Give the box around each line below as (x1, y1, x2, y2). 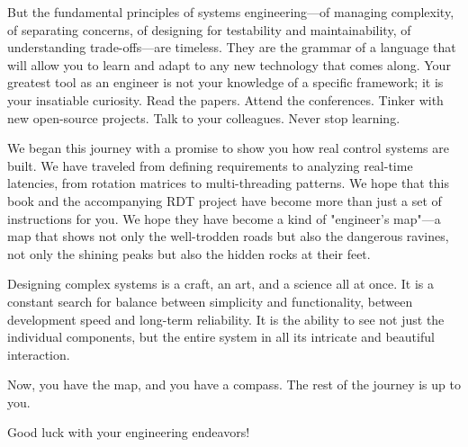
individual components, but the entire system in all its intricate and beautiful (7, 327, 435, 346)
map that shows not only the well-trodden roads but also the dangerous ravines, (7, 227, 449, 246)
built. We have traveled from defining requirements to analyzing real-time (7, 156, 413, 174)
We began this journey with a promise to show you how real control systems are (7, 139, 450, 157)
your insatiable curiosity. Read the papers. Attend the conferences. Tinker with (7, 90, 444, 109)
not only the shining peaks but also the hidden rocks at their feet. (7, 244, 371, 263)
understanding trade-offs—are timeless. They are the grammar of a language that (7, 38, 456, 57)
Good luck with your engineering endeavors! (7, 423, 250, 442)
